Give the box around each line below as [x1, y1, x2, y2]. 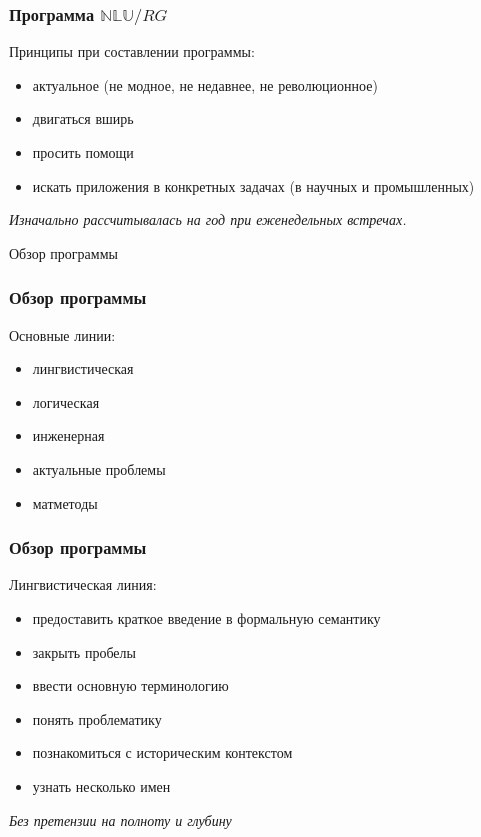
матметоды [32, 492, 98, 513]
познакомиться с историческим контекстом [32, 742, 293, 763]
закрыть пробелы [32, 641, 136, 662]
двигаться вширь [32, 108, 134, 129]
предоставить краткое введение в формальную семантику [32, 608, 381, 629]
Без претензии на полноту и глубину [9, 809, 232, 830]
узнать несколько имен [32, 776, 171, 797]
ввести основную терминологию [32, 675, 229, 696]
